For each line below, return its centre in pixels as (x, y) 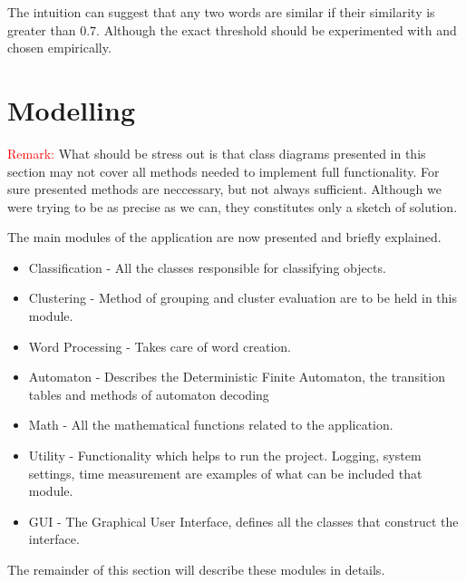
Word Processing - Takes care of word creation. (160, 346)
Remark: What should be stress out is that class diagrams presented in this (217, 153)
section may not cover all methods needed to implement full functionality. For (223, 171)
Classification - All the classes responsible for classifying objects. (207, 267)
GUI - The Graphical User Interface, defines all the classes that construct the (243, 521)
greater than (42, 29)
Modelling (72, 109)
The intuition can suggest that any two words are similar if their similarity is (221, 12)
